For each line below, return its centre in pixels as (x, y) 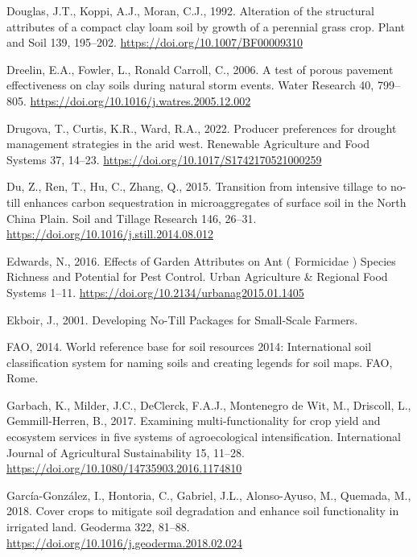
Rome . (23, 378)
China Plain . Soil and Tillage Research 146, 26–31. (132, 218)
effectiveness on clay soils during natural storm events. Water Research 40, (190, 85)
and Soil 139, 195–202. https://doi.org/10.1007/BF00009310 (155, 42)
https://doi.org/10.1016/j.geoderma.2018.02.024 (125, 542)
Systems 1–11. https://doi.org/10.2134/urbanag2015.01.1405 (155, 292)
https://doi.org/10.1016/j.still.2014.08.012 (110, 234)
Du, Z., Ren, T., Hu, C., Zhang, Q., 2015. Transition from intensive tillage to (197, 186)
